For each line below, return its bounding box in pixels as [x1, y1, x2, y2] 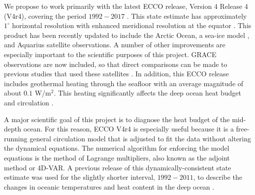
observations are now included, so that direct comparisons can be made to [4, 59, 227, 69]
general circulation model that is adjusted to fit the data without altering [30, 133, 252, 143]
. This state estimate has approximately [127, 10, 247, 21]
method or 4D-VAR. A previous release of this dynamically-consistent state [4, 162, 231, 172]
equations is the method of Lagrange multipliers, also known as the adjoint [4, 152, 230, 162]
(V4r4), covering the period [4, 10, 87, 21]
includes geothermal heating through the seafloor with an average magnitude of [4, 78, 244, 88]
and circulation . [4, 97, 54, 107]
